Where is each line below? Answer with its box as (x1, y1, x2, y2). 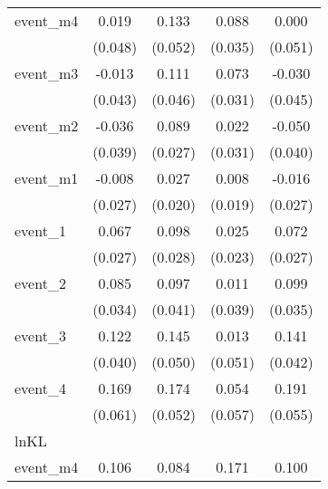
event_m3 (14, 62, 79, 83)
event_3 (14, 325, 66, 346)
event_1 (14, 220, 66, 241)
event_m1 (14, 168, 79, 188)
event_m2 (14, 115, 79, 136)
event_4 (14, 378, 66, 398)
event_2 (14, 273, 66, 293)
